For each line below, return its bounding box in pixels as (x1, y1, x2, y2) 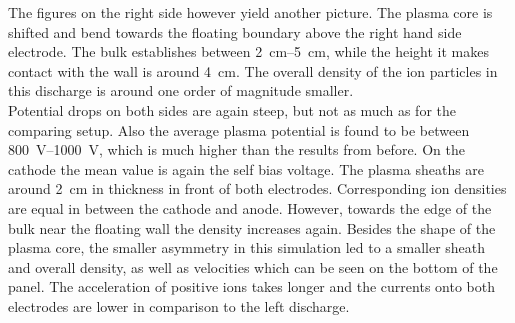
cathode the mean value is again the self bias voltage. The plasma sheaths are (8, 158, 485, 179)
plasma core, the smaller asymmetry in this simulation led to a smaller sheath (8, 237, 486, 258)
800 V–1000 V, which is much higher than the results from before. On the (8, 139, 465, 160)
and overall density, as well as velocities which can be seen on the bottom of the (8, 256, 498, 277)
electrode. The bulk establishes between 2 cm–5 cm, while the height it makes (8, 41, 489, 62)
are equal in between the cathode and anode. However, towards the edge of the (8, 197, 492, 218)
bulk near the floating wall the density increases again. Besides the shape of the (8, 217, 496, 238)
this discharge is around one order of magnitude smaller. (8, 80, 354, 101)
